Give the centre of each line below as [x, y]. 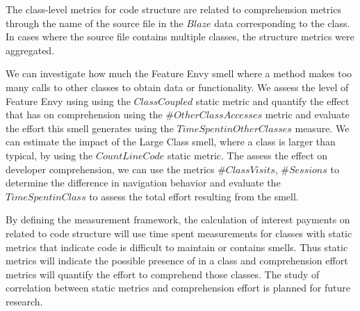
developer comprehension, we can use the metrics [110, 169]
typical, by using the [49, 155]
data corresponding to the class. [282, 23]
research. [24, 301]
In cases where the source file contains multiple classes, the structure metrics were [180, 37]
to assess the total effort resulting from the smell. [194, 196]
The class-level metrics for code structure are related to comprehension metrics [173, 9]
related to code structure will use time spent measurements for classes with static [179, 233]
